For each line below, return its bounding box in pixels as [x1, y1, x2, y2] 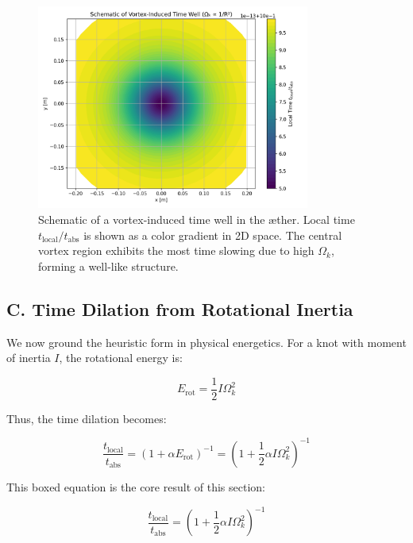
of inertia [6, 349, 51, 366]
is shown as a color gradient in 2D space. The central [83, 226, 342, 243]
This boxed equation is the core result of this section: [6, 478, 265, 495]
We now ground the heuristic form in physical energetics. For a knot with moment [6, 333, 407, 350]
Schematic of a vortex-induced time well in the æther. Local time [38, 210, 355, 227]
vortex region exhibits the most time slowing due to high [38, 242, 315, 259]
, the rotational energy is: [59, 349, 183, 366]
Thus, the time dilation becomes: [6, 410, 167, 426]
